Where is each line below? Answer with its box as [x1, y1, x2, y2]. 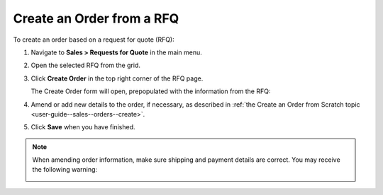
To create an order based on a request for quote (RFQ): [13, 35, 175, 44]
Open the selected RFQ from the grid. [30, 61, 141, 70]
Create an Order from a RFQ [13, 11, 179, 26]
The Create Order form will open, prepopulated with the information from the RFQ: [30, 87, 271, 95]
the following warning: [32, 165, 98, 174]
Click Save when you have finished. [30, 123, 135, 131]
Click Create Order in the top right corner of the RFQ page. [30, 74, 204, 83]
